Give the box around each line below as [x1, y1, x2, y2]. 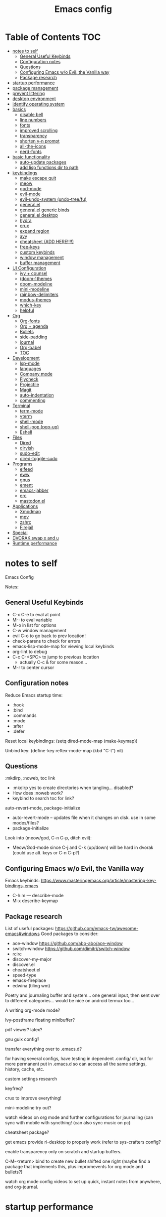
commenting [19, 397, 46, 403]
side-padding [19, 334, 48, 340]
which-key [19, 302, 42, 308]
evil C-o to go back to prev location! [12, 633, 86, 639]
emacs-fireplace [12, 977, 46, 983]
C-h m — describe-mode [12, 893, 64, 899]
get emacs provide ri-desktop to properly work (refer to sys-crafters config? [5, 1139, 161, 1145]
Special [12, 530, 28, 536]
